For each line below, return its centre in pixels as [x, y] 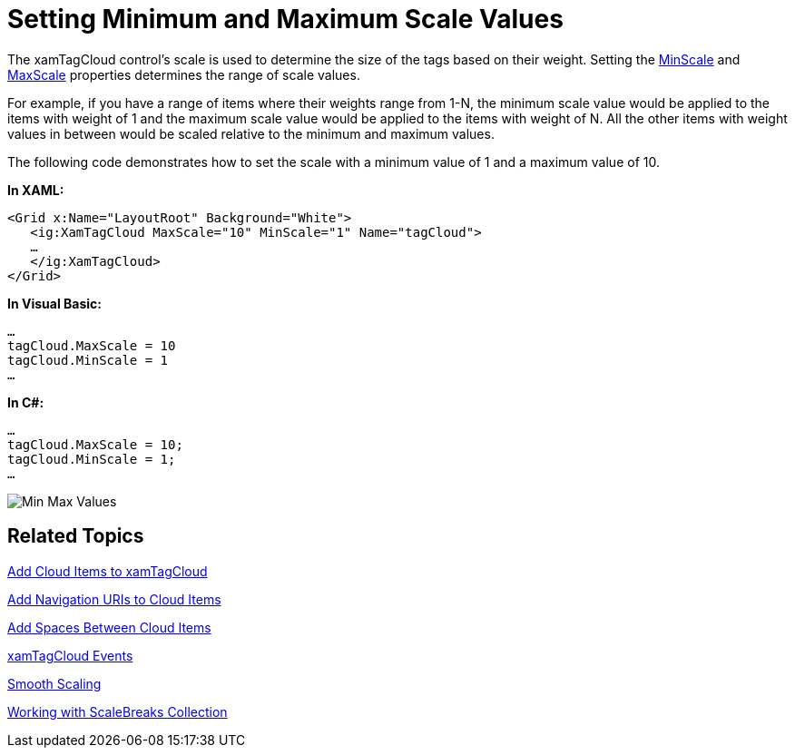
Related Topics [76, 536]
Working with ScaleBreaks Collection [118, 711]
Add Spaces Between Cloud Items [109, 627]
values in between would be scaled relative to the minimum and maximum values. [251, 133]
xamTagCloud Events [70, 655]
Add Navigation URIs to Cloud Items [114, 599]
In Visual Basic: [54, 303]
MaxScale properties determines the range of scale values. [184, 74]
